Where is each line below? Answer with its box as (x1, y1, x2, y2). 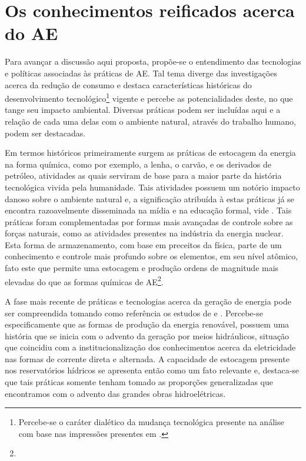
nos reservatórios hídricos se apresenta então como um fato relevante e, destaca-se (5, 364, 300, 376)
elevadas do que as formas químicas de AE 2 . (5, 273, 164, 288)
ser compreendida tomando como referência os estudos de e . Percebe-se (5, 306, 263, 319)
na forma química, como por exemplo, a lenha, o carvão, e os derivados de (5, 158, 271, 170)
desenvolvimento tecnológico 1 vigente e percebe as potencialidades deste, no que (5, 91, 293, 104)
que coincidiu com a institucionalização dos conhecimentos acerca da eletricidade (5, 341, 296, 353)
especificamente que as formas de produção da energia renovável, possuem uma (5, 318, 290, 330)
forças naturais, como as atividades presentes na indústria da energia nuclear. (5, 227, 284, 239)
